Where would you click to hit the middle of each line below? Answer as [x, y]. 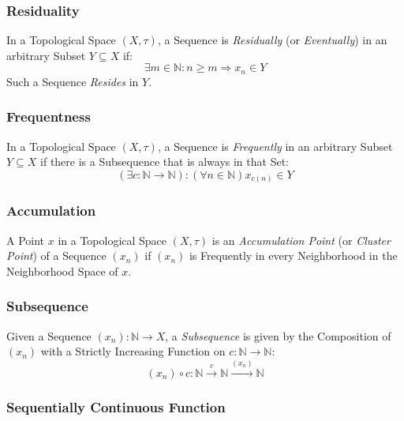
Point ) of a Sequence [56, 256]
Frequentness [49, 117]
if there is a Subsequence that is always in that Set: [165, 162]
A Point [26, 240]
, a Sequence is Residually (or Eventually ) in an [272, 40]
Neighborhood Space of [62, 271]
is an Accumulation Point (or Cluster [301, 240]
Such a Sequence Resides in [73, 81]
